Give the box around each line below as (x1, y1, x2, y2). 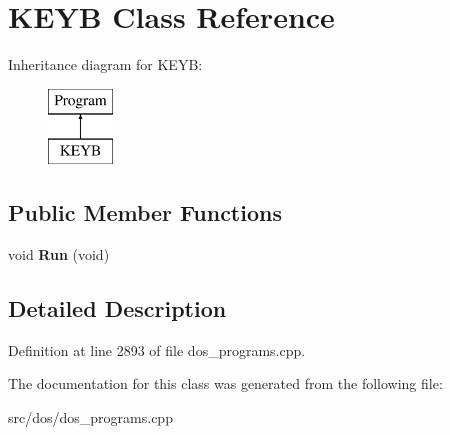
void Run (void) (8, 244, 110, 265)
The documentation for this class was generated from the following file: (8, 373, 443, 394)
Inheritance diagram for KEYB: (8, 54, 203, 75)
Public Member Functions (8, 197, 282, 228)
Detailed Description (8, 293, 227, 324)
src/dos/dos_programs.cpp (8, 407, 173, 428)
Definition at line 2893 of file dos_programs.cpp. (8, 339, 306, 360)
